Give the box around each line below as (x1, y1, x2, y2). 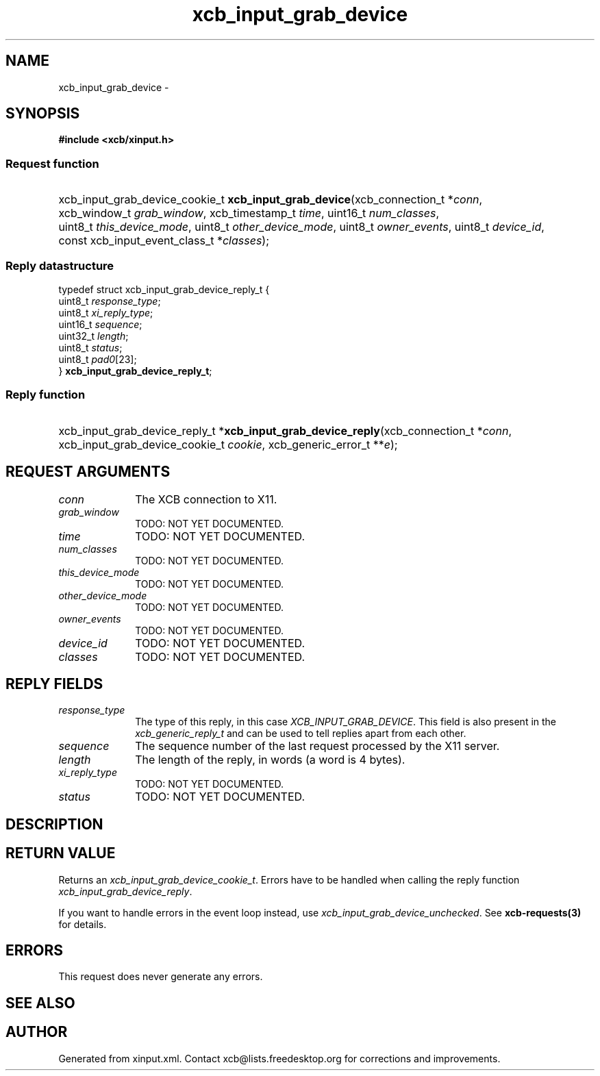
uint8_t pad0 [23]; (58, 353, 137, 365)
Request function (5, 156, 99, 171)
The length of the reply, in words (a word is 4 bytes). (135, 753, 405, 767)
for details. (58, 918, 107, 930)
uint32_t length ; (58, 329, 129, 342)
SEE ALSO (5, 994, 75, 1012)
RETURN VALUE (5, 844, 116, 862)
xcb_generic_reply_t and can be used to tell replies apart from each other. (135, 727, 466, 740)
